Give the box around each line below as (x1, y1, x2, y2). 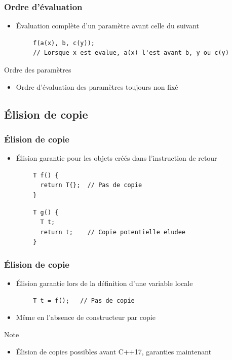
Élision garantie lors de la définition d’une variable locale (16, 278, 193, 289)
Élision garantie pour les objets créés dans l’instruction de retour (16, 153, 217, 163)
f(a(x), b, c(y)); (33, 39, 95, 47)
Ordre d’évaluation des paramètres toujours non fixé (16, 81, 178, 92)
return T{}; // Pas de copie (40, 182, 142, 189)
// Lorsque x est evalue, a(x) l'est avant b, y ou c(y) (33, 49, 229, 57)
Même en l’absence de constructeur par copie (16, 312, 156, 322)
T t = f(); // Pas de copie (33, 297, 135, 304)
